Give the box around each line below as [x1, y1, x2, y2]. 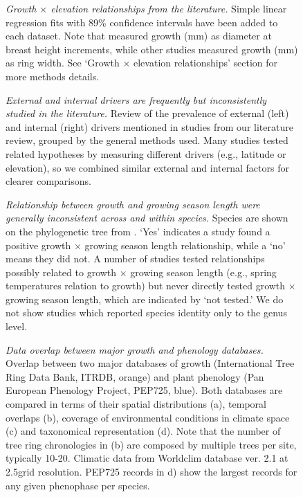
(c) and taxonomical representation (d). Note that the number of [6, 424, 281, 438]
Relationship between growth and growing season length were [6, 197, 260, 211]
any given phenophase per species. [6, 478, 150, 492]
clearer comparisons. [6, 174, 91, 188]
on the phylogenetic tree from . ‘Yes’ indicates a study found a [6, 224, 270, 238]
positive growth [6, 237, 71, 252]
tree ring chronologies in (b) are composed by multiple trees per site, [6, 437, 297, 451]
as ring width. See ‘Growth [6, 55, 120, 70]
